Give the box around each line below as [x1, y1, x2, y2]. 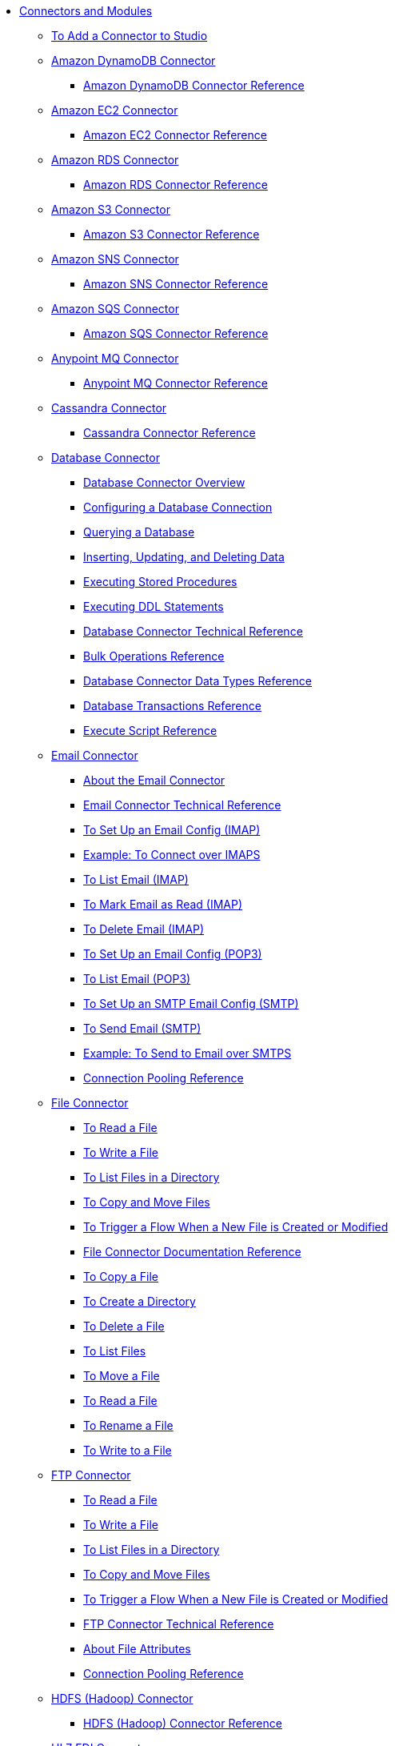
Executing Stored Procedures [83, 575, 237, 588]
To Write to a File [83, 1443, 172, 1457]
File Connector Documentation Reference [83, 1245, 301, 1258]
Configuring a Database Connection [83, 500, 273, 514]
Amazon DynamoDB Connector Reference [83, 78, 305, 92]
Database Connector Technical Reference [83, 624, 303, 638]
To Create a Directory [83, 1294, 196, 1308]
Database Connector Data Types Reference [83, 674, 312, 688]
